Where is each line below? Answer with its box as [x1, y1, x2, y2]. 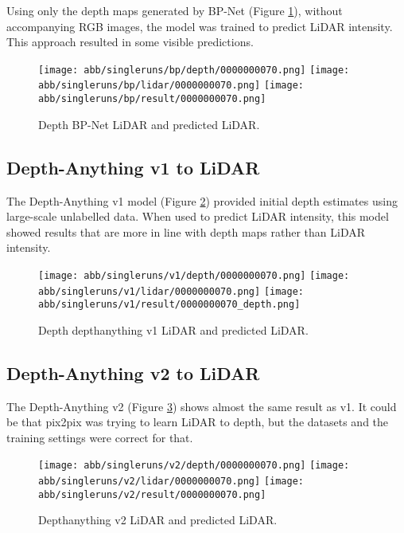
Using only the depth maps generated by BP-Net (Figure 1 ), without [6, 2, 343, 18]
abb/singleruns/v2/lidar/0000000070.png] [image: [38, 476, 304, 488]
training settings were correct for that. [6, 429, 193, 445]
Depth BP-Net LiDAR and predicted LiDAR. [38, 116, 260, 132]
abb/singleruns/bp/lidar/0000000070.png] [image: [38, 80, 304, 92]
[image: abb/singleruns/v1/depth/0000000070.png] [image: [38, 269, 350, 281]
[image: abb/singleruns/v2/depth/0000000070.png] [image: [38, 460, 350, 472]
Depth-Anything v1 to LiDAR [6, 155, 260, 179]
